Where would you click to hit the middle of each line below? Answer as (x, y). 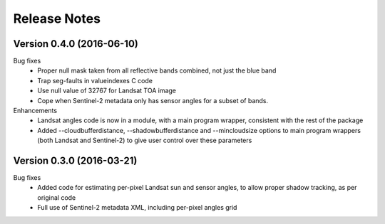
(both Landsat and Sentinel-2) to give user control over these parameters (145, 140)
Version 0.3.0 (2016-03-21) (75, 161)
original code (57, 197)
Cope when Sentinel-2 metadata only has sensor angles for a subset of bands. (153, 100)
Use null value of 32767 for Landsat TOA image (107, 91)
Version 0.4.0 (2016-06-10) (76, 44)
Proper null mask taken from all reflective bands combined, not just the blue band (157, 70)
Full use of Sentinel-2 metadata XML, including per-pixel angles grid (137, 208)
